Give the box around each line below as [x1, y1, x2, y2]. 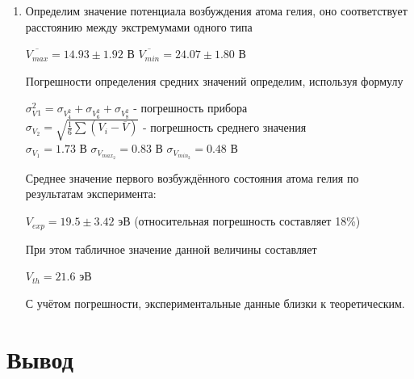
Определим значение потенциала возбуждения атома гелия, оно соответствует [25, 2, 408, 19]
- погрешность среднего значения [142, 118, 307, 135]
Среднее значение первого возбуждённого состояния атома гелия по [25, 169, 359, 186]
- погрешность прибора [133, 99, 248, 116]
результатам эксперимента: [25, 185, 157, 202]
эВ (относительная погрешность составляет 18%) [118, 213, 361, 230]
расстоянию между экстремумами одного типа [25, 18, 253, 35]
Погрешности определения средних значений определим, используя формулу [25, 72, 404, 89]
